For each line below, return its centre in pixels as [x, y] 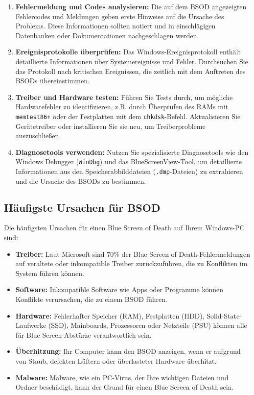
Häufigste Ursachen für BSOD [82, 207]
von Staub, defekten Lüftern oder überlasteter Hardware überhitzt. [116, 361]
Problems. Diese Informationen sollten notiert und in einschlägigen [115, 26]
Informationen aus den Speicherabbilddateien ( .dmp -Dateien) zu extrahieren [129, 171]
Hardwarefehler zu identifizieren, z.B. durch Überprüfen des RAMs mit [122, 107]
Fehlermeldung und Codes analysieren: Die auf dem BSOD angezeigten [131, 6]
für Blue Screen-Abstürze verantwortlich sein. [83, 334]
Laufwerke [31, 325]
